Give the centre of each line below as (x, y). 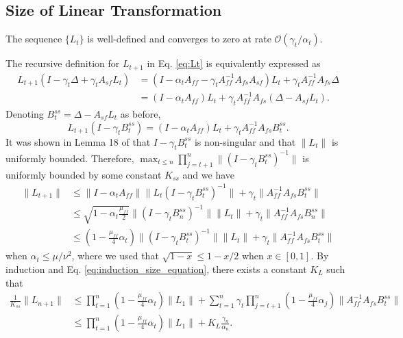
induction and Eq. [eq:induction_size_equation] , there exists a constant (156, 269)
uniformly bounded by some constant (84, 174)
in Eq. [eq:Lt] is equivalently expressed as (234, 63)
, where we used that (115, 256)
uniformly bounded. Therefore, (70, 158)
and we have (208, 174)
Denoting (25, 114)
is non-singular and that (245, 141)
